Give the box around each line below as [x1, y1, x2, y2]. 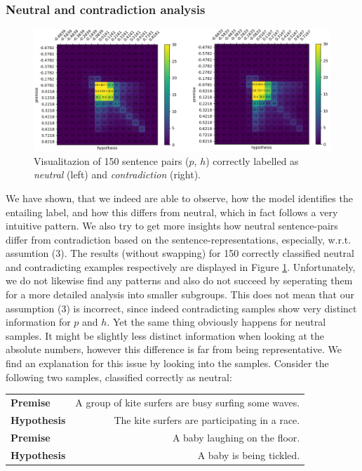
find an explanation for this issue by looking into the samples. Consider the [6, 356, 329, 371]
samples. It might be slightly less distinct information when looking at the [6, 328, 324, 343]
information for [6, 314, 71, 329]
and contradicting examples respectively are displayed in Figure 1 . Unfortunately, [6, 259, 356, 274]
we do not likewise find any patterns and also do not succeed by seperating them [6, 273, 353, 288]
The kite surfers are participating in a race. [114, 412, 300, 427]
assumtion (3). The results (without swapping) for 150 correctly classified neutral [6, 246, 354, 260]
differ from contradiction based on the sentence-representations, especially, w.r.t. [6, 232, 351, 246]
